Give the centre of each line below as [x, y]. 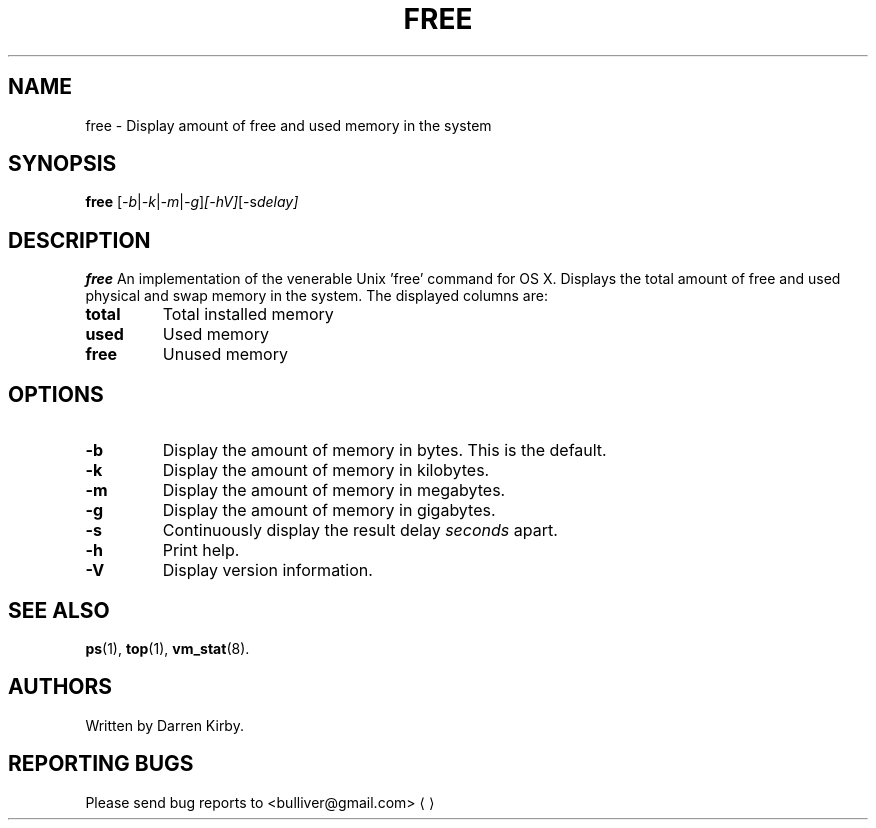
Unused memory [225, 354]
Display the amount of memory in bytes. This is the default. [384, 450]
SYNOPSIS [62, 164]
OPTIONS [56, 394]
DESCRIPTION [79, 240]
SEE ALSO [59, 610]
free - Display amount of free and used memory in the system [288, 125]
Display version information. [267, 570]
